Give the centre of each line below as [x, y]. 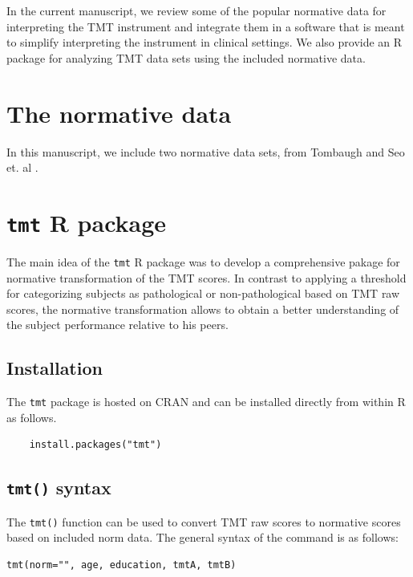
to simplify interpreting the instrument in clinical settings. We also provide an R [204, 42]
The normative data [119, 113]
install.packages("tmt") [95, 445]
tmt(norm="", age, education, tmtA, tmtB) [121, 565]
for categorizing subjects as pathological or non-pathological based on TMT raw [203, 293]
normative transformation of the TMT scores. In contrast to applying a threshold [206, 277]
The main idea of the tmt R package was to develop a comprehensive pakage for [203, 261]
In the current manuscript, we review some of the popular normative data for [196, 10]
